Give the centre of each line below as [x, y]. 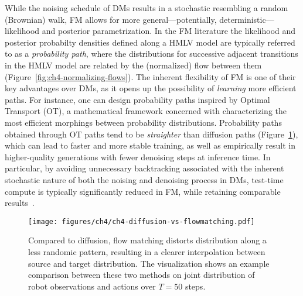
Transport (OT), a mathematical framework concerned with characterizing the [146, 111]
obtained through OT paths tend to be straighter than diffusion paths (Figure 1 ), [151, 134]
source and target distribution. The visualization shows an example [149, 263]
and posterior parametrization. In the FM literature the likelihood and [169, 31]
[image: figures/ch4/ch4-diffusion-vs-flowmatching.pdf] [142, 221]
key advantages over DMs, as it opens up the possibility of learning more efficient [151, 88]
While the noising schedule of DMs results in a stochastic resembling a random [147, 8]
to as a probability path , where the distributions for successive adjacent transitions [151, 54]
